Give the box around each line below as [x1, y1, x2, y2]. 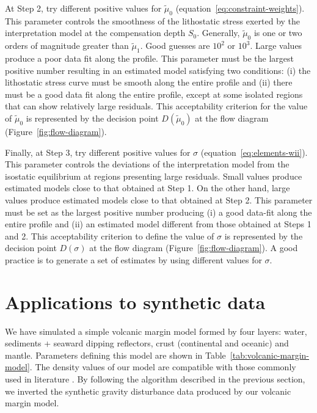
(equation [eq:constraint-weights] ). [175, 2, 305, 14]
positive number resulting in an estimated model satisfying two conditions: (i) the [5, 64, 311, 76]
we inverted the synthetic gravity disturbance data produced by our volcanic [5, 384, 291, 397]
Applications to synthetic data [5, 289, 266, 314]
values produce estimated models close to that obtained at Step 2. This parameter [5, 193, 313, 206]
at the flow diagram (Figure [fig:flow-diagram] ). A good [89, 241, 298, 254]
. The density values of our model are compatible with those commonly [29, 360, 296, 373]
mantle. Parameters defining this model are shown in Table [5, 348, 226, 361]
